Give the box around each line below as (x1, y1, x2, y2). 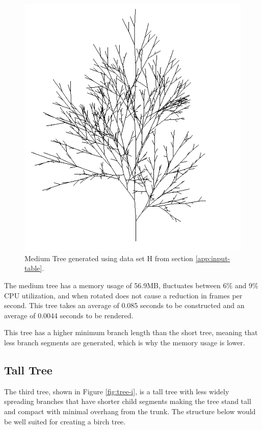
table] (24, 263, 42, 273)
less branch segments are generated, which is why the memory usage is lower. (4, 337, 245, 347)
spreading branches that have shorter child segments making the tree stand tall (4, 396, 251, 407)
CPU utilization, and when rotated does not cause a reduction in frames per (4, 290, 243, 300)
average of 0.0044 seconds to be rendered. (4, 310, 134, 320)
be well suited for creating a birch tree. (4, 416, 126, 426)
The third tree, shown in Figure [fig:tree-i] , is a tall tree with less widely (4, 386, 229, 396)
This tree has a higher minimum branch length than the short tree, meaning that (4, 327, 258, 338)
